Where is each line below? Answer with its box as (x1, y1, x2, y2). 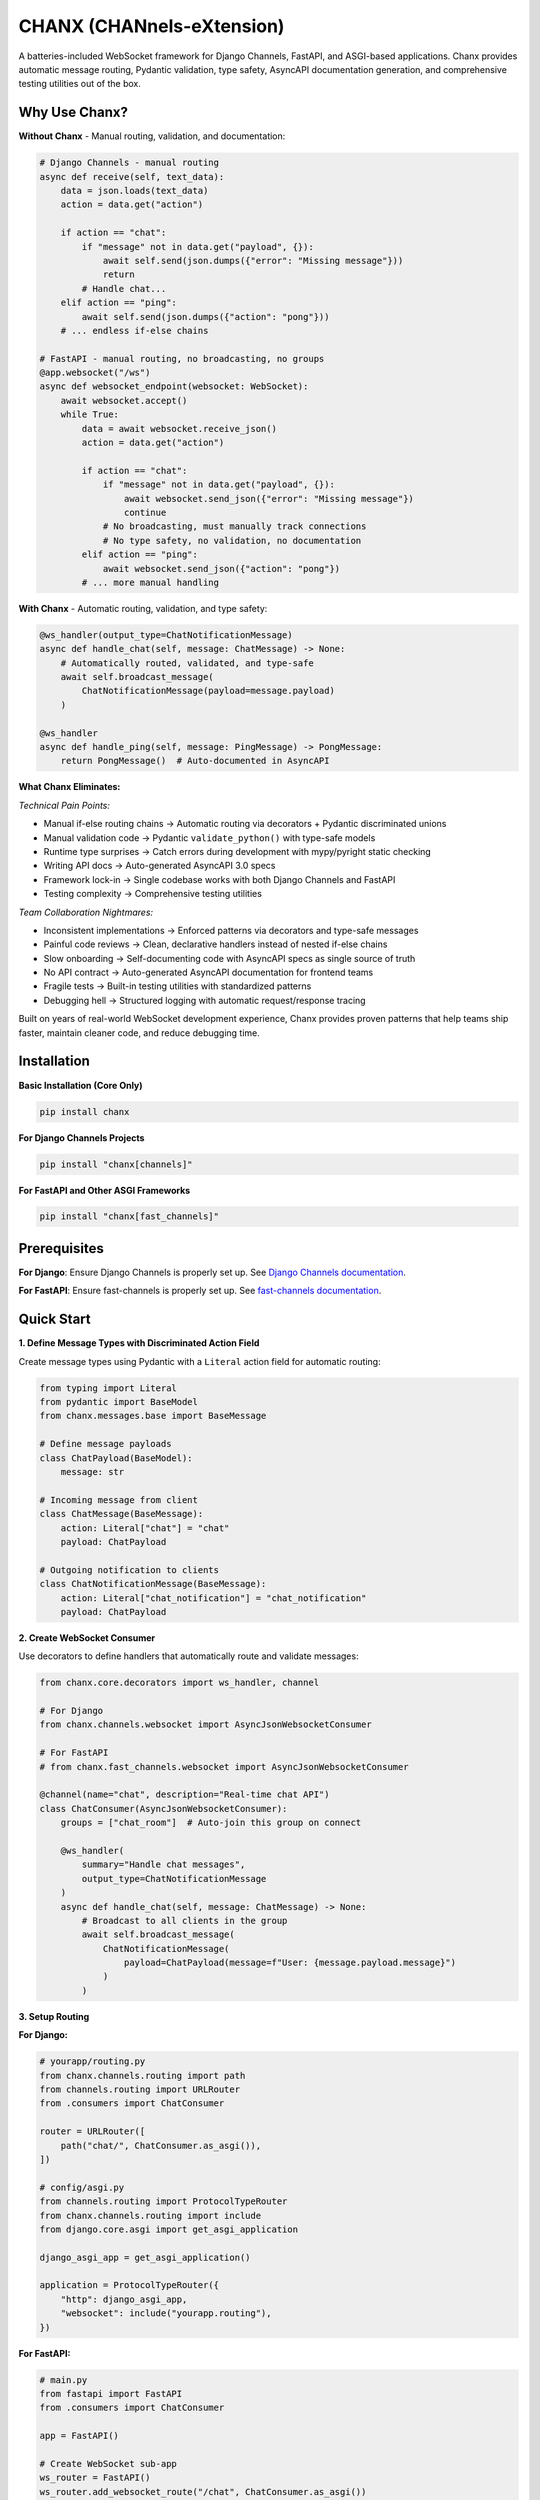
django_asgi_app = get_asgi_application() (39, 2251, 251, 2263)
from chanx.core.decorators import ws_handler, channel (39, 1677, 320, 1689)
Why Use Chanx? (18, 104, 129, 121)
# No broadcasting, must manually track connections (102, 521, 367, 532)
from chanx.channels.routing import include (39, 2210, 262, 2221)
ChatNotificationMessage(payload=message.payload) (81, 685, 335, 697)
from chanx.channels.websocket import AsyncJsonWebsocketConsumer (39, 1719, 372, 1730)
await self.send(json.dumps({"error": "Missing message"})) (102, 255, 404, 266)
